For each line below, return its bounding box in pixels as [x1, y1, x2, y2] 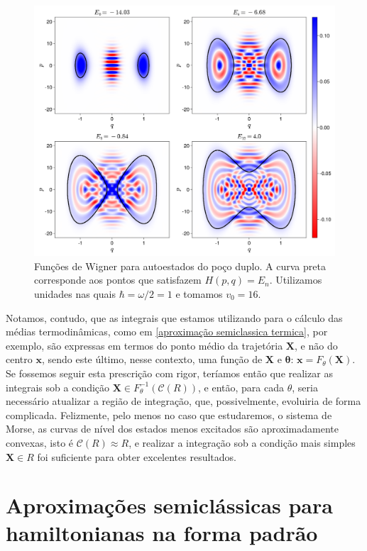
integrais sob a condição [6, 379, 110, 394]
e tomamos [175, 286, 223, 301]
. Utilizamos [269, 272, 322, 287]
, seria [292, 379, 318, 394]
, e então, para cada [198, 379, 284, 394]
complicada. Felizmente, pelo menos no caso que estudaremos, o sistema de [6, 407, 332, 422]
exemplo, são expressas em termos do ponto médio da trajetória [6, 338, 283, 352]
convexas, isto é [6, 435, 74, 450]
